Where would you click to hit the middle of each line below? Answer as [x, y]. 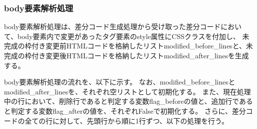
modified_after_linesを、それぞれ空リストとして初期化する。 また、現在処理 [128, 91]
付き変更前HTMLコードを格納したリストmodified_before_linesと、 [139, 46]
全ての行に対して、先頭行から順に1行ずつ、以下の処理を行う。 [127, 120]
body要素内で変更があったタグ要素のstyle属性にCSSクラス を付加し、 [129, 36]
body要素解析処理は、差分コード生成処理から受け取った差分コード [112, 26]
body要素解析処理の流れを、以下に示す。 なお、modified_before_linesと [120, 82]
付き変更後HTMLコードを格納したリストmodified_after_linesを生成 [140, 55]
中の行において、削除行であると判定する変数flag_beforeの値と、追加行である [128, 101]
